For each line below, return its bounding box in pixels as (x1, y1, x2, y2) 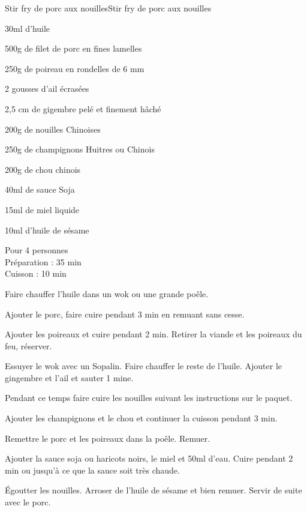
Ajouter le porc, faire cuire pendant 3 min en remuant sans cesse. (5, 307, 245, 320)
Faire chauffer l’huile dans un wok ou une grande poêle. (5, 287, 209, 300)
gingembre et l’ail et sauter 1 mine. (5, 371, 134, 384)
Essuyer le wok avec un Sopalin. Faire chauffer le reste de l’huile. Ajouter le (5, 360, 282, 372)
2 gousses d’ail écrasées (5, 82, 89, 95)
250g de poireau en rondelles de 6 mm (5, 62, 145, 74)
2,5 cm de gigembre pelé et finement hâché (5, 102, 161, 115)
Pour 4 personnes (5, 244, 68, 256)
